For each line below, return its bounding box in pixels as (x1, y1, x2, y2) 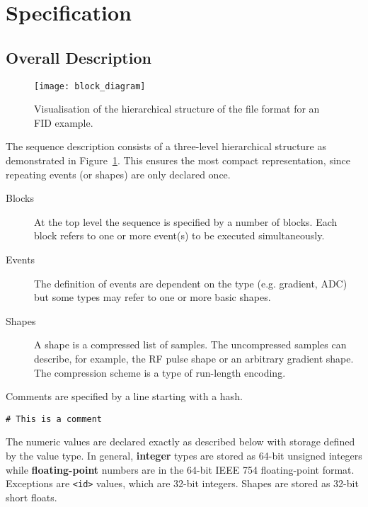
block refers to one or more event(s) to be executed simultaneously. (34, 228, 325, 243)
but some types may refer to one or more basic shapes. (34, 290, 271, 304)
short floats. (6, 489, 57, 504)
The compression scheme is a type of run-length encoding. (34, 365, 286, 380)
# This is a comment (6, 414, 103, 424)
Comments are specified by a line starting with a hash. (6, 389, 243, 404)
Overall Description (6, 46, 151, 68)
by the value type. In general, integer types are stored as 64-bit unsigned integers (6, 448, 362, 462)
